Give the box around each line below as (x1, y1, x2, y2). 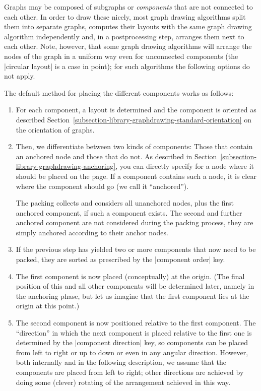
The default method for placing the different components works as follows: (4, 87, 234, 98)
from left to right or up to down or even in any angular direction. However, (16, 347, 248, 357)
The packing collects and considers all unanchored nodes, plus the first (16, 198, 234, 208)
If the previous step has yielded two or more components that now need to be (16, 244, 256, 254)
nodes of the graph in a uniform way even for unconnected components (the (4, 50, 238, 61)
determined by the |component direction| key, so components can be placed (16, 337, 248, 348)
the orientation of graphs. (16, 124, 95, 135)
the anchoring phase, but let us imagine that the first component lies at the (16, 290, 249, 301)
